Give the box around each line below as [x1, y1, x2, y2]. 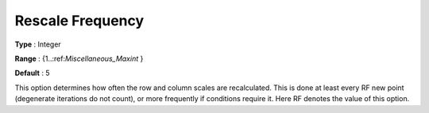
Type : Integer [14, 40, 61, 49]
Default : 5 [14, 68, 50, 78]
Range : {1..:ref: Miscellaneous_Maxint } [14, 54, 144, 63]
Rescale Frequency [14, 12, 145, 29]
